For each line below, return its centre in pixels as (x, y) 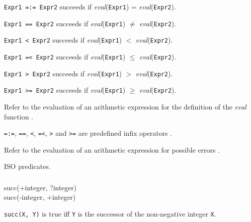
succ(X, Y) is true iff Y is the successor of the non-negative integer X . (110, 214)
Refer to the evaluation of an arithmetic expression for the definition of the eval (125, 106)
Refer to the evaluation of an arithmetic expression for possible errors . (112, 149)
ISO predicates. (27, 166)
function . (19, 116)
